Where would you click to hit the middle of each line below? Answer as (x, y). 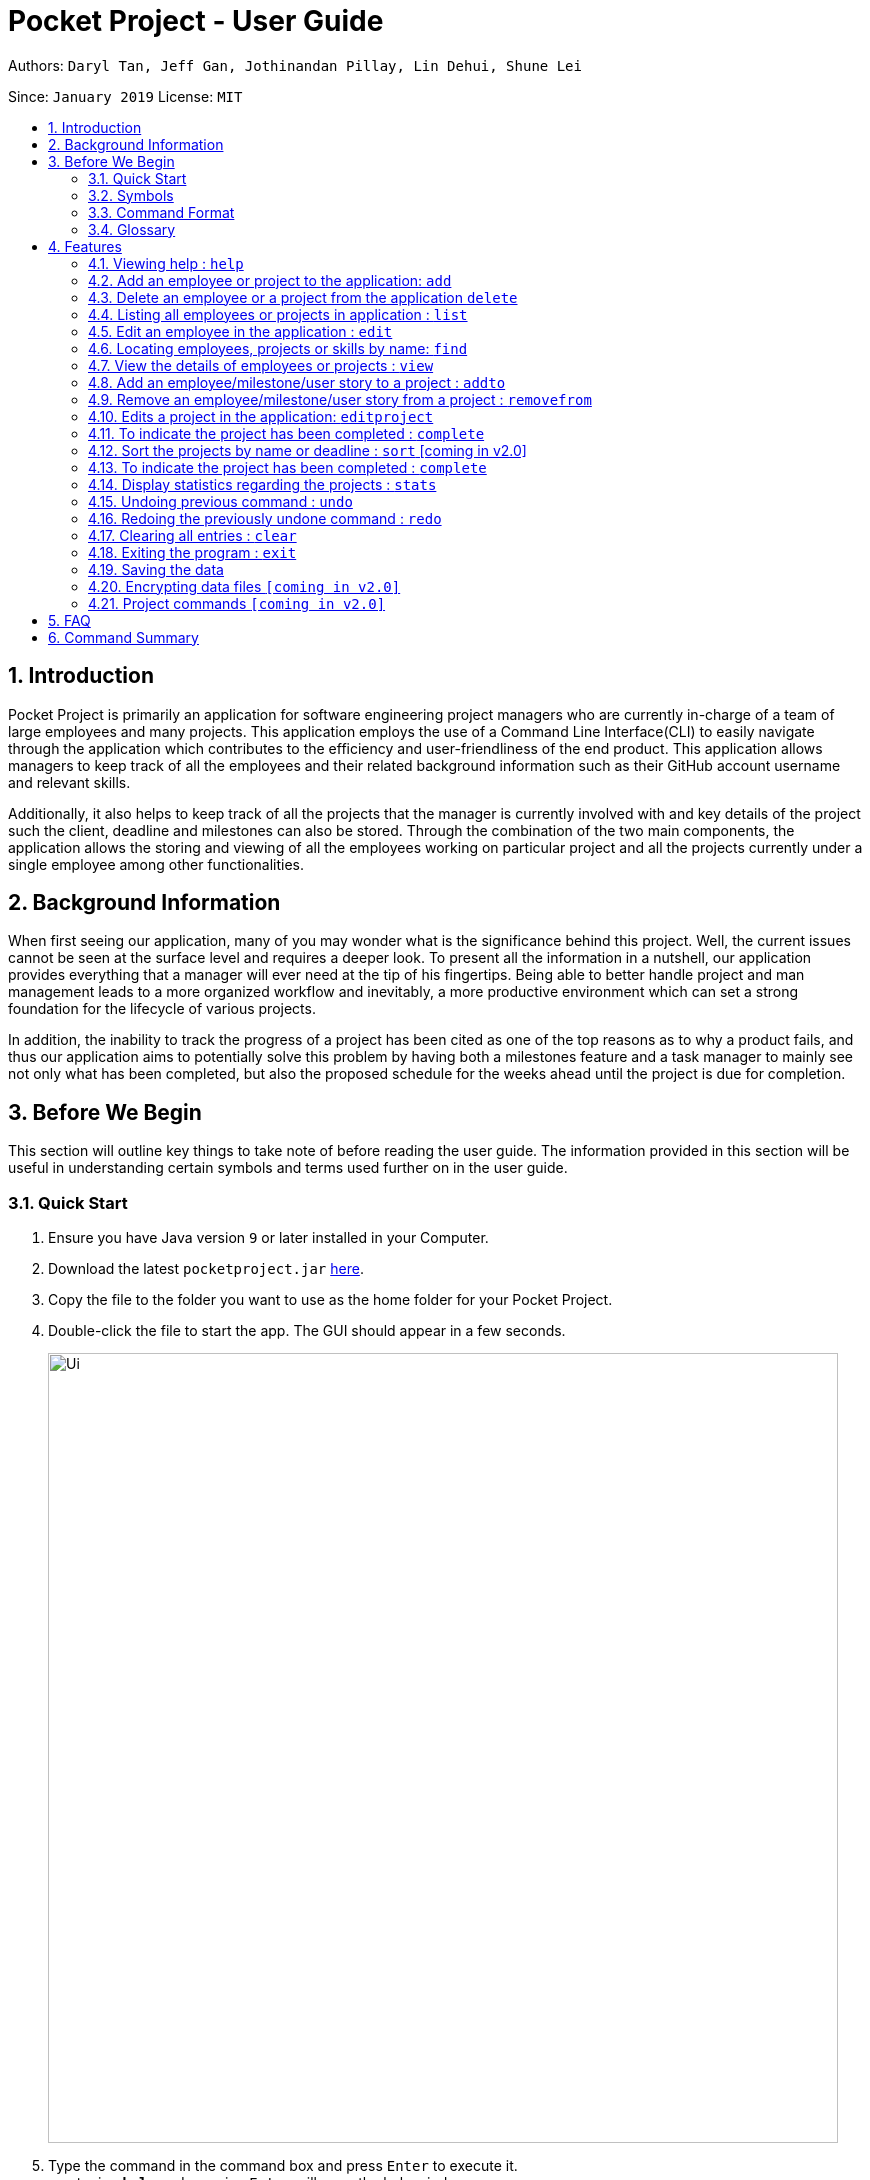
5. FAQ (69, 620)
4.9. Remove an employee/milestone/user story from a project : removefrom (340, 399)
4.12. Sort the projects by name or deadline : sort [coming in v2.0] (307, 450)
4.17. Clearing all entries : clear (192, 535)
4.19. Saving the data (156, 569)
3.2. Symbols (131, 195)
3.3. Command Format (161, 212)
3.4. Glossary (132, 229)
